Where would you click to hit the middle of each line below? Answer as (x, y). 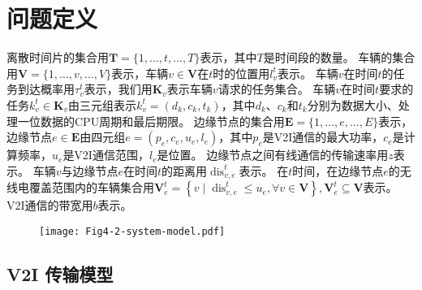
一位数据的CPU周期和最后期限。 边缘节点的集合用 (151, 121)
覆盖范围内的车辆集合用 (91, 187)
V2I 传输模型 (60, 273)
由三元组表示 (103, 104)
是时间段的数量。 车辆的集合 (339, 57)
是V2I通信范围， (106, 155)
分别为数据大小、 (353, 104)
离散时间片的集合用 (58, 57)
